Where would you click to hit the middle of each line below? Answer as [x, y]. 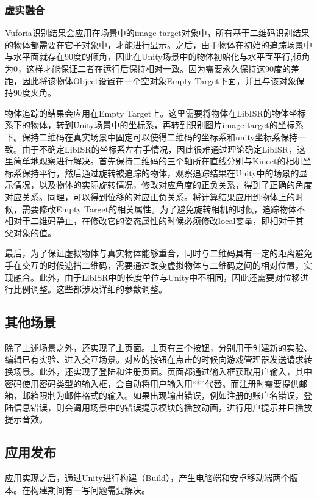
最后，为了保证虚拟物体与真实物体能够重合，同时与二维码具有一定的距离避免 [158, 253]
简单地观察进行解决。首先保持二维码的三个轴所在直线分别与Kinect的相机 [158, 161]
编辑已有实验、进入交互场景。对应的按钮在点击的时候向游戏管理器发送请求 [154, 359]
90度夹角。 [34, 92]
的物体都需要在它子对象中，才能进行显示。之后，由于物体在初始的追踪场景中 [158, 44]
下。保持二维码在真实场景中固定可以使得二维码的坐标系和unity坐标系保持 [151, 136]
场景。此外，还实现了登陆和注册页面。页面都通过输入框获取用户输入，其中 [162, 371]
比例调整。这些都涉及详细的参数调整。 [90, 289]
